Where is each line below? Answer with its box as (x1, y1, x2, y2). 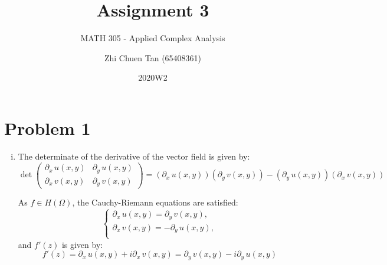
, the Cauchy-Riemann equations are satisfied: (72, 196, 238, 208)
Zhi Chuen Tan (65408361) (104, 51, 202, 64)
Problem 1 (4, 115, 91, 140)
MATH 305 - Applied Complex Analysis (80, 32, 225, 44)
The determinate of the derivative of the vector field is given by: (18, 150, 250, 162)
